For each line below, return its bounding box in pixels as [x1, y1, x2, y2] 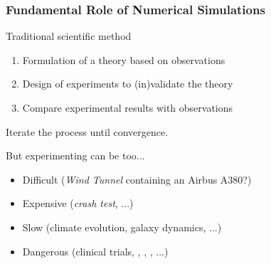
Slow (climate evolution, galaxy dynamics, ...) [22, 219, 222, 234]
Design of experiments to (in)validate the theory [22, 76, 233, 91]
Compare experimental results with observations [22, 100, 233, 115]
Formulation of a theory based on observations [22, 52, 225, 67]
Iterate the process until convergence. [6, 124, 169, 139]
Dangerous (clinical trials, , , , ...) [22, 243, 169, 258]
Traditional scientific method [6, 28, 132, 43]
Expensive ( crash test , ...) [22, 196, 134, 211]
